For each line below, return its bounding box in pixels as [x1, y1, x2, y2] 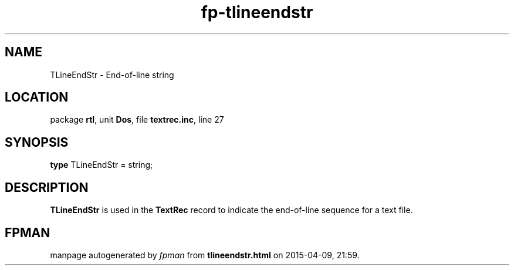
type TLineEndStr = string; [50, 160, 153, 170]
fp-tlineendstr [201, 2, 313, 22]
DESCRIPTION [5, 180, 89, 195]
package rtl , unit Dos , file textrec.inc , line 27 [50, 114, 224, 125]
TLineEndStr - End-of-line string [50, 69, 174, 80]
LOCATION [5, 90, 69, 105]
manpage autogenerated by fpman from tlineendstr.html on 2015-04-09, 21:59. [50, 249, 360, 260]
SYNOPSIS [5, 134, 69, 150]
